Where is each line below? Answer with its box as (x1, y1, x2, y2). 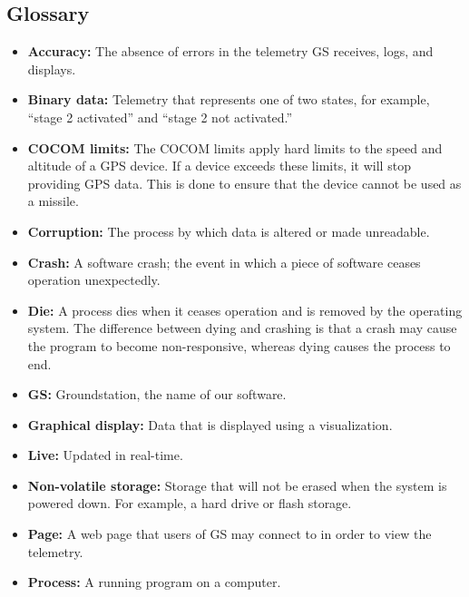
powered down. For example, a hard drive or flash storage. (27, 494, 352, 513)
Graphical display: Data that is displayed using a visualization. (27, 415, 393, 434)
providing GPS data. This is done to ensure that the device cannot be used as (27, 173, 462, 192)
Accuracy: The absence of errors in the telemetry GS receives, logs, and (27, 42, 434, 61)
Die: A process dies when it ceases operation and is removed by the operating (27, 300, 463, 319)
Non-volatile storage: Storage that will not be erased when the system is (27, 475, 447, 494)
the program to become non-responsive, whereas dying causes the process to (27, 336, 451, 355)
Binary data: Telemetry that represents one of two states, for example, (27, 90, 430, 109)
